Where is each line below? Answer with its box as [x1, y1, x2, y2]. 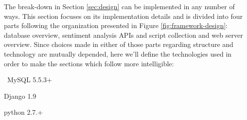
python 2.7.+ [4, 107, 43, 117]
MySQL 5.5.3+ [7, 75, 52, 85]
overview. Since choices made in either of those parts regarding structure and [4, 39, 233, 49]
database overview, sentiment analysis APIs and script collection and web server [4, 30, 243, 40]
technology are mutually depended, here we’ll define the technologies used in [4, 48, 232, 59]
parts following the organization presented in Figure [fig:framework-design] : [4, 20, 228, 30]
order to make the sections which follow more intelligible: [4, 58, 174, 68]
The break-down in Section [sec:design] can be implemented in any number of [4, 1, 235, 11]
